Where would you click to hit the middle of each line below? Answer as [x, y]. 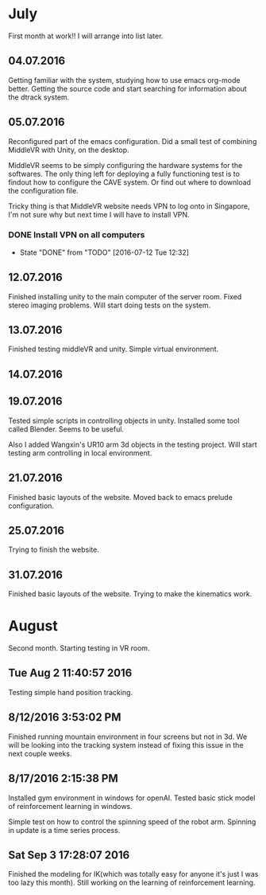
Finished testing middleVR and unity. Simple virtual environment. [114, 349]
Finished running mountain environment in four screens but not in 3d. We [128, 737]
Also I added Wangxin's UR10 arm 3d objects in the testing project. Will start [133, 444]
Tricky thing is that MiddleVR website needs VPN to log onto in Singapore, [129, 206]
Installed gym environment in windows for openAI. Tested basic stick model [132, 798]
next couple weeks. [40, 753]
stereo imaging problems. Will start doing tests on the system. [110, 305]
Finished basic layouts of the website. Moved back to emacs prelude [120, 497]
